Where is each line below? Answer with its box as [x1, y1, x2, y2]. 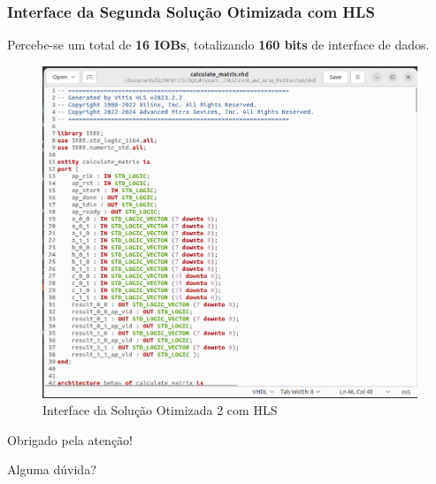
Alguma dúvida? [7, 460, 96, 479]
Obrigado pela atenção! [7, 430, 134, 449]
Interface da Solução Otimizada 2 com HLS [42, 401, 278, 419]
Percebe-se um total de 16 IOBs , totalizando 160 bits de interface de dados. [7, 35, 430, 54]
